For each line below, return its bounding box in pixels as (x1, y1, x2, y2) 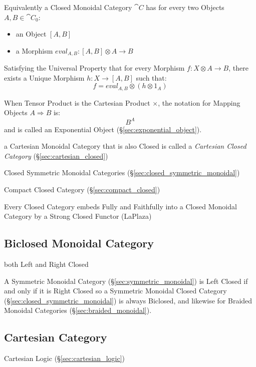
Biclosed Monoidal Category (4, 235, 154, 251)
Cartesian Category (4, 329, 107, 345)
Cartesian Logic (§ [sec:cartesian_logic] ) (4, 353, 125, 363)
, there (228, 63, 248, 73)
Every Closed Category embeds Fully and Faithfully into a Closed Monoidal (4, 201, 237, 211)
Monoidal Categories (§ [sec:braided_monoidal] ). (4, 305, 152, 315)
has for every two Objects (146, 2, 224, 12)
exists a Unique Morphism (4, 72, 85, 83)
